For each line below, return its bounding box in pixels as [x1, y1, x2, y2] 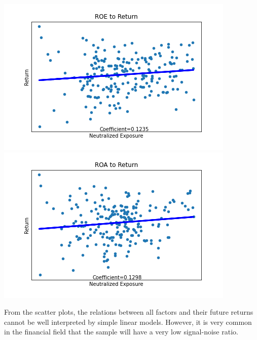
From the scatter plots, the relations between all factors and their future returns [4, 307, 253, 317]
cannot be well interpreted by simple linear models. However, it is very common [4, 316, 252, 327]
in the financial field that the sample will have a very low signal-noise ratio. [4, 326, 238, 337]
